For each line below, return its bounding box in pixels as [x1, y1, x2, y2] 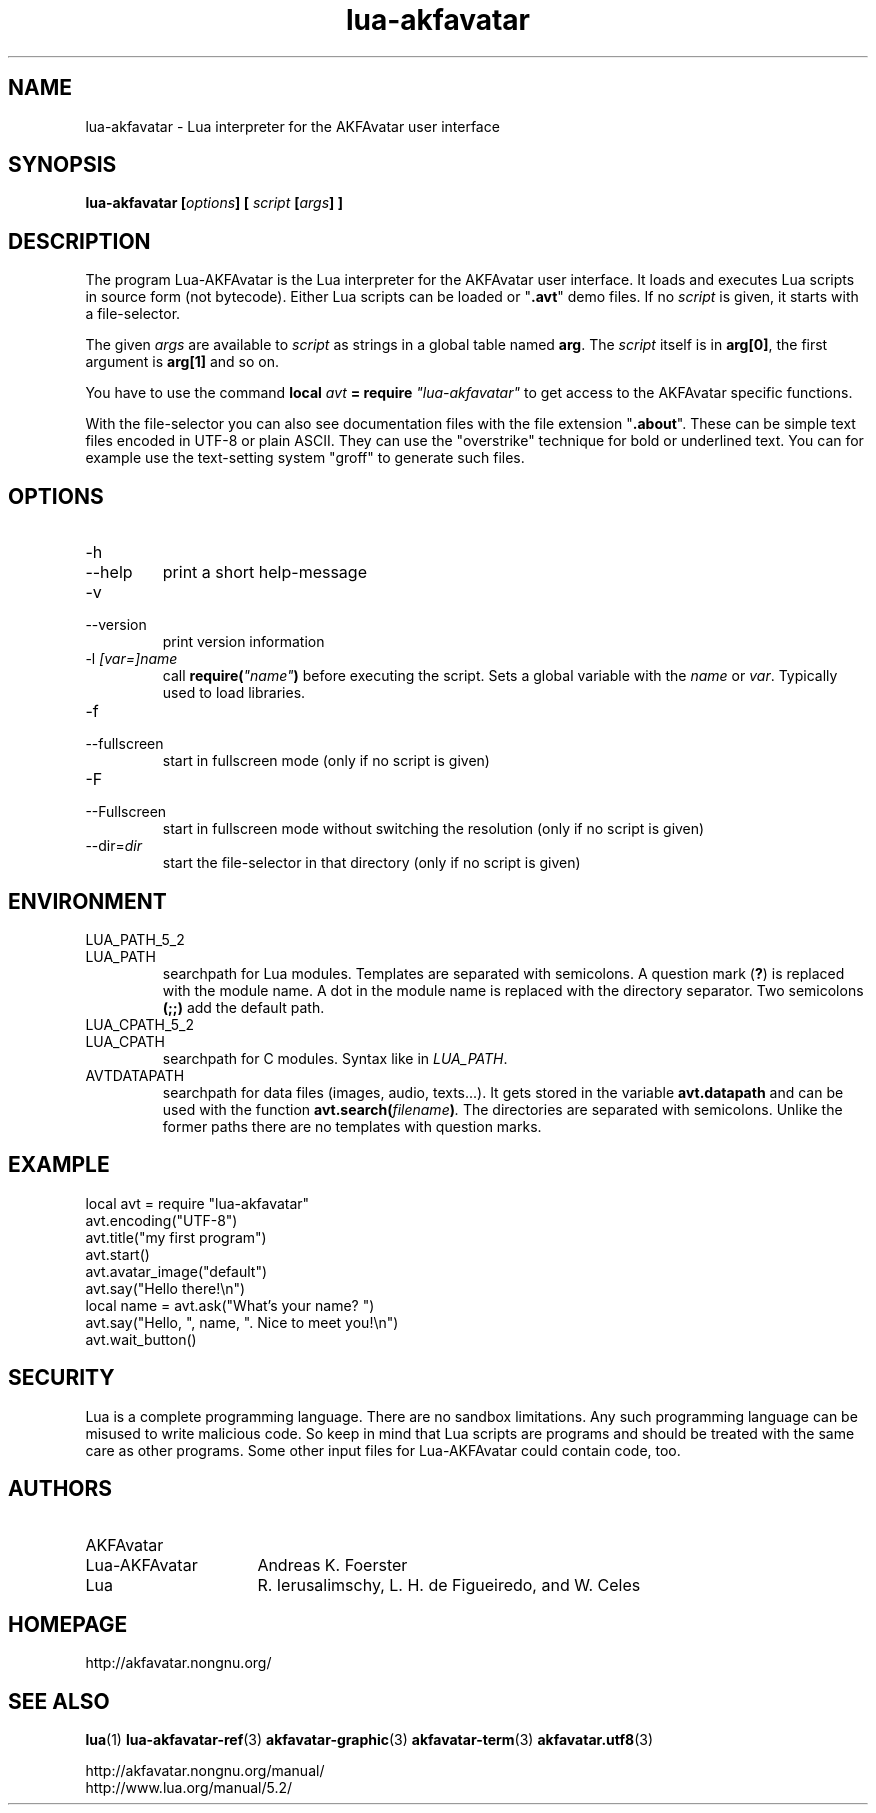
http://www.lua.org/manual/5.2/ [85, 1779, 293, 1797]
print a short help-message [162, 562, 367, 583]
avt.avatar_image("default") [85, 1262, 268, 1280]
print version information [162, 633, 325, 651]
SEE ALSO [8, 1688, 110, 1714]
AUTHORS [8, 1476, 113, 1502]
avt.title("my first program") [85, 1228, 267, 1246]
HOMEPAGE [8, 1611, 128, 1637]
